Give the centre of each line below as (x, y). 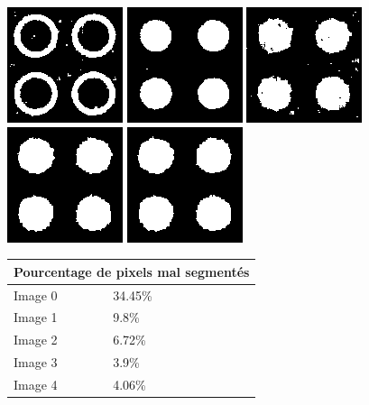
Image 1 (36, 317)
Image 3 (36, 362)
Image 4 (36, 384)
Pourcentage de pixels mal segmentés (132, 271)
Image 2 (36, 340)
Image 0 (36, 295)
